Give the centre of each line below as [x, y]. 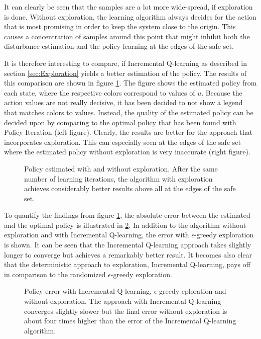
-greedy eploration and [191, 291]
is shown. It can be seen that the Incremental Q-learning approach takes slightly [128, 245]
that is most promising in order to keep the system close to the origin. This [120, 26]
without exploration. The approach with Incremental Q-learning [123, 301]
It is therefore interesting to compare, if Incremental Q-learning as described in [125, 63]
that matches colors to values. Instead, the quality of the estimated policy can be [129, 112]
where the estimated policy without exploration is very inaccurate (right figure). [127, 152]
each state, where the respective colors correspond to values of [100, 92]
